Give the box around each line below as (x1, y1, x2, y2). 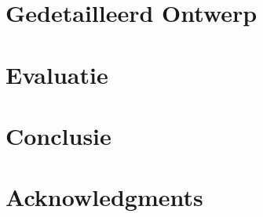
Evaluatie (5, 58, 108, 90)
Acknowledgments (5, 181, 203, 213)
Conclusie (5, 119, 111, 151)
